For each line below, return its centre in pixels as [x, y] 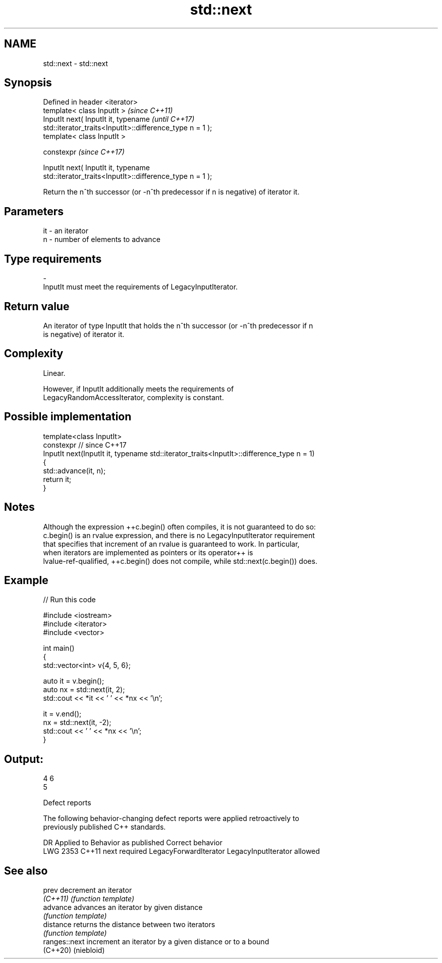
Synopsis [28, 83]
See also [26, 871]
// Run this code [69, 600]
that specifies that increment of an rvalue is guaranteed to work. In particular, [171, 544]
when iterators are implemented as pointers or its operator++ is [148, 552]
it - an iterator [66, 231]
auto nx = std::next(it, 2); [84, 690]
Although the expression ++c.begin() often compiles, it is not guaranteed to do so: [179, 526]
